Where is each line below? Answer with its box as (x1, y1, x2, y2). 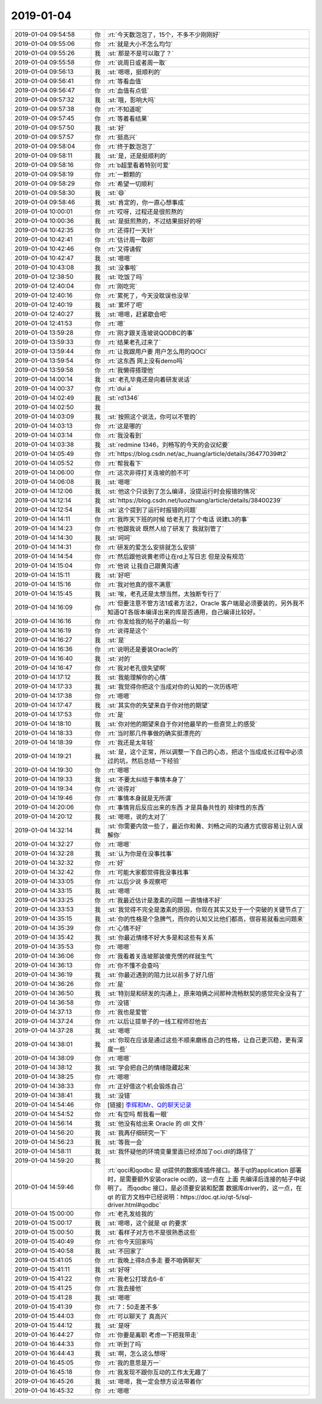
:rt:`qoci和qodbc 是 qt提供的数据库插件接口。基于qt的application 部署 (107, 1166, 302, 1174)
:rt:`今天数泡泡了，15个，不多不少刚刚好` (107, 30, 221, 39)
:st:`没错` (107, 1091, 132, 1100)
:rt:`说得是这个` (107, 626, 149, 635)
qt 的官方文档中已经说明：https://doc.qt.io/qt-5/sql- (107, 1193, 253, 1201)
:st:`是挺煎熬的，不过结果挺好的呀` (107, 217, 204, 225)
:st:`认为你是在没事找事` (107, 849, 174, 858)
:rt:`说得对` (107, 784, 137, 793)
